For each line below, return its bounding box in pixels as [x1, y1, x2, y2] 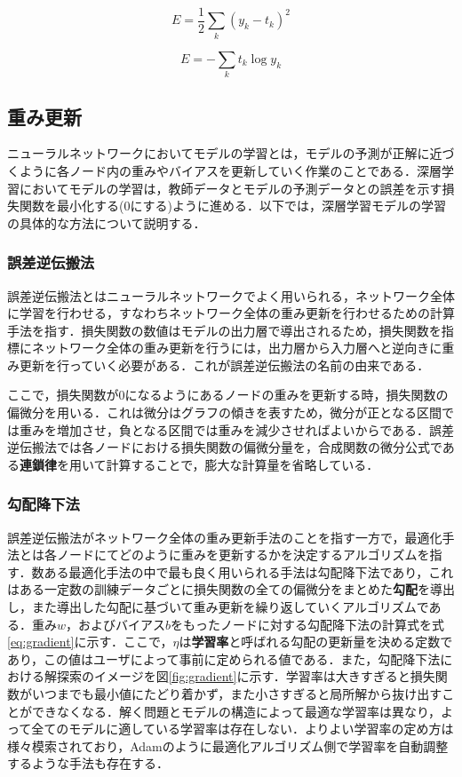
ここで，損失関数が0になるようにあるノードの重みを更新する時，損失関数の [7, 385, 449, 404]
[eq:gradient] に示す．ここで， [7, 632, 173, 651]
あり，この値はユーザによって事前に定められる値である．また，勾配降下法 [7, 649, 441, 668]
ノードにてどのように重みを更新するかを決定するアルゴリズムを [56, 545, 430, 564]
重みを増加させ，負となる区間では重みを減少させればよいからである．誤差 [19, 420, 455, 439]
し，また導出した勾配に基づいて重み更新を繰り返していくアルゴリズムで [7, 598, 429, 616]
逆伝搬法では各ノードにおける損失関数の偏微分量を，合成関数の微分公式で [7, 438, 442, 456]
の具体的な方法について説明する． [7, 213, 206, 232]
